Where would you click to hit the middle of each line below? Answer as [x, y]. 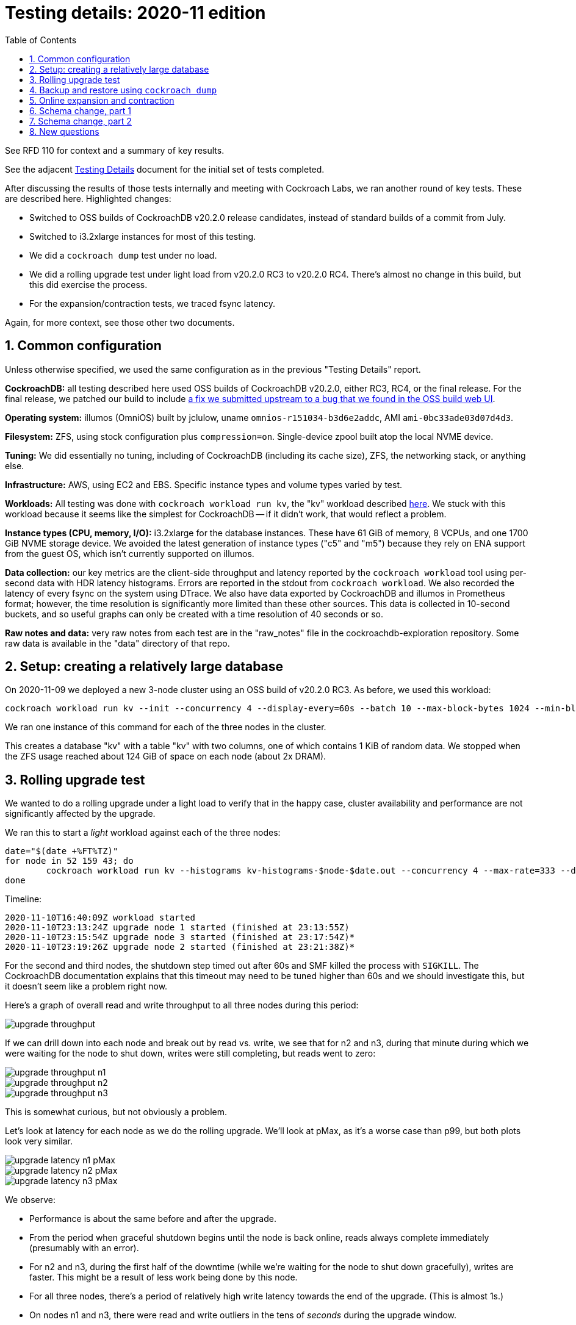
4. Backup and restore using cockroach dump [123, 90]
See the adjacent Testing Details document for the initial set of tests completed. [165, 169]
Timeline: [23, 899]
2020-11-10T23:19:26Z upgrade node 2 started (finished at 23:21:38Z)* [180, 947]
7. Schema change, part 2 [81, 121]
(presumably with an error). [84, 1248]
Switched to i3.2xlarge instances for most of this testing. [143, 236]
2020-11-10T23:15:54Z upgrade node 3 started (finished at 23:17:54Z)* [180, 937]
